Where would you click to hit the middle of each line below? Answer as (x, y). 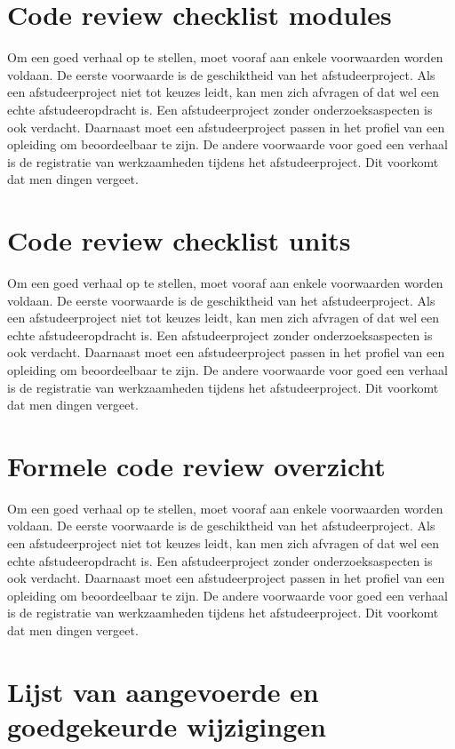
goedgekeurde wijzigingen (167, 726)
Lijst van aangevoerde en (163, 691)
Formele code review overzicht (196, 465)
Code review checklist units (179, 240)
